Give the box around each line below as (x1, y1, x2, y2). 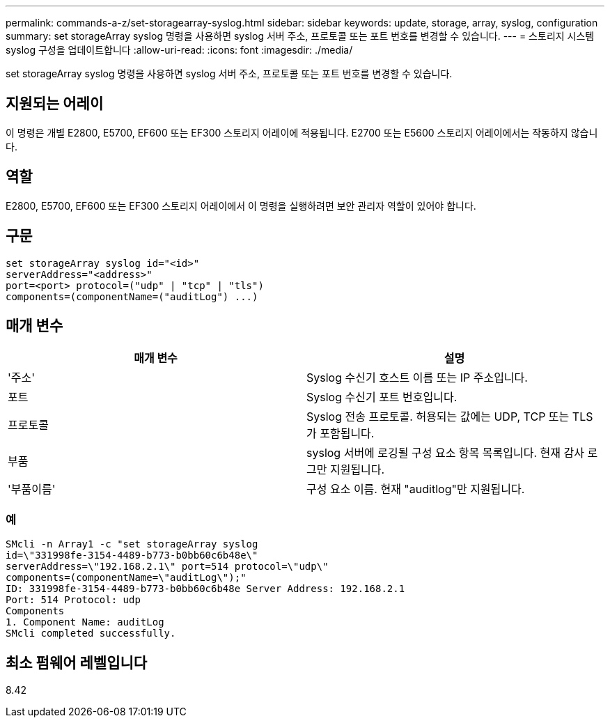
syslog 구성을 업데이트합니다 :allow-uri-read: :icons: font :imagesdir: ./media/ (6, 44, 353, 56)
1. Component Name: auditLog (6, 616, 164, 628)
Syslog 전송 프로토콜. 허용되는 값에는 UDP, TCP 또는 (306, 410, 570, 424)
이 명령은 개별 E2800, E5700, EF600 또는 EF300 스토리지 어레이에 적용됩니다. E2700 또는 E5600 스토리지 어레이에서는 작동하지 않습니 (6, 126, 598, 139)
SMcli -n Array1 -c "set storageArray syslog (6, 538, 258, 550)
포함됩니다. (320, 426, 375, 441)
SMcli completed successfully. (6, 628, 176, 639)
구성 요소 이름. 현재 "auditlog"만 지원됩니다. (306, 482, 525, 497)
